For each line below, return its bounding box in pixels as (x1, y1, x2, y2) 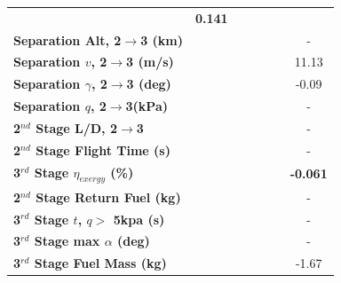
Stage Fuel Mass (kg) (34, 254, 167, 272)
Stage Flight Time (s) (36, 140, 170, 159)
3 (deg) (126, 75, 171, 93)
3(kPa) (125, 97, 168, 115)
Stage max (34, 232, 100, 250)
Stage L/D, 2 (36, 118, 117, 137)
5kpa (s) (113, 209, 165, 228)
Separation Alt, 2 (13, 30, 122, 49)
